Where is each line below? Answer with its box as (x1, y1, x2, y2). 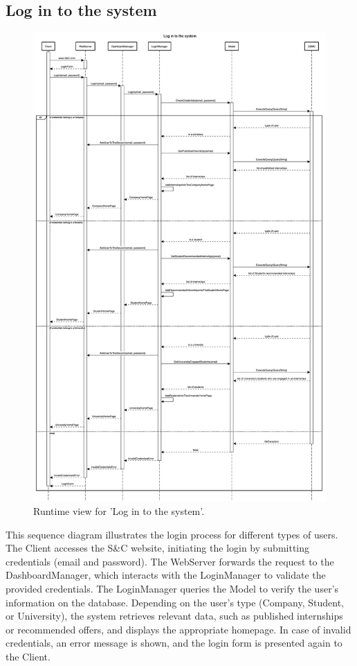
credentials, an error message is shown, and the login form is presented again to (6, 636, 342, 650)
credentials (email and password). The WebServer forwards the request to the (6, 554, 334, 568)
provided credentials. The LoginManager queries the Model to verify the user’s (6, 581, 339, 596)
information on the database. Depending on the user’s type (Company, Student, (6, 595, 345, 609)
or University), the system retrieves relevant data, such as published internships (6, 608, 343, 623)
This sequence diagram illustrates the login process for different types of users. (6, 527, 338, 541)
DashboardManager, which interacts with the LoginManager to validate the (6, 568, 326, 582)
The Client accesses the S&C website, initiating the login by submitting (6, 541, 310, 555)
